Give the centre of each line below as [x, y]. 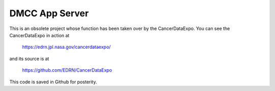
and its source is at [29, 58]
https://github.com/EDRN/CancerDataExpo [67, 70]
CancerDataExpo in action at [39, 35]
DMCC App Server [49, 13]
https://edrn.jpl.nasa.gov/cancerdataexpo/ [66, 47]
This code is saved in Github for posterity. [53, 82]
